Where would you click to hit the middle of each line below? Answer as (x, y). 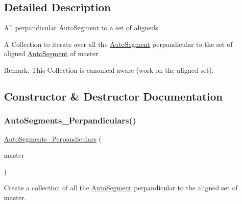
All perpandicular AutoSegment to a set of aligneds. (82, 28)
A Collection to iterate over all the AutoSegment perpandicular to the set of (118, 44)
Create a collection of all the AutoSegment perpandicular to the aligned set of (121, 188)
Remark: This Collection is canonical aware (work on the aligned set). (109, 70)
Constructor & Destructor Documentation (113, 96)
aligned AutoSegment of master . (52, 53)
